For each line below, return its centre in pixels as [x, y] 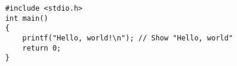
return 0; [42, 48]
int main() [27, 18]
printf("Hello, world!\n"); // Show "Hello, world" [128, 38]
